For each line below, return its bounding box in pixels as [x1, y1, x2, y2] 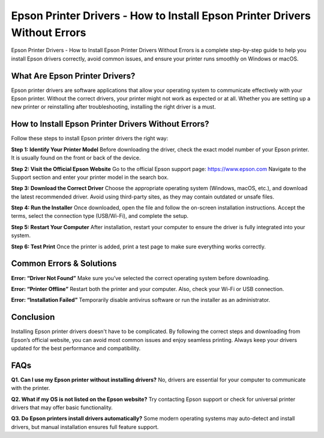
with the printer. [11, 385, 50, 392]
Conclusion [11, 312, 55, 322]
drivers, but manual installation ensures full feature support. [11, 423, 159, 430]
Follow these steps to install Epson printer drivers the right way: [11, 135, 169, 142]
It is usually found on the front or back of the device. [11, 154, 141, 161]
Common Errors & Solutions [11, 259, 117, 269]
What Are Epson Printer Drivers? [11, 71, 136, 81]
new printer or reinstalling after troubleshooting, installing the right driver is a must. [11, 103, 216, 110]
